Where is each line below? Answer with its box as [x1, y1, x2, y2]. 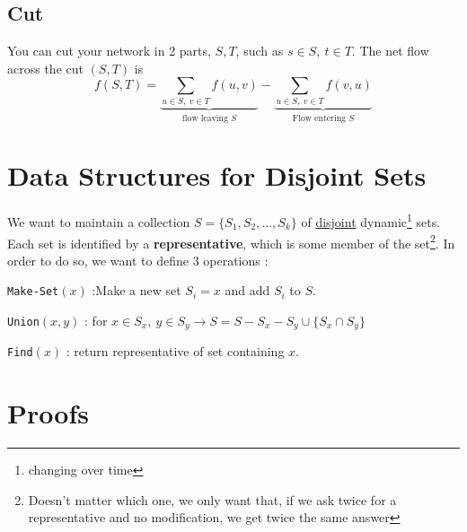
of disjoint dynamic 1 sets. [301, 210, 441, 231]
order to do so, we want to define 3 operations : [7, 250, 269, 269]
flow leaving [181, 113, 228, 123]
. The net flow [351, 41, 429, 60]
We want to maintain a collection [7, 212, 190, 231]
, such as [235, 41, 284, 60]
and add [225, 281, 270, 300]
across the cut [7, 58, 84, 77]
